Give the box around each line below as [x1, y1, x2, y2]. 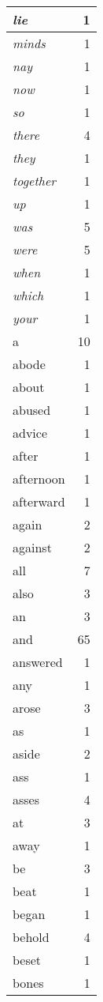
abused [13, 401, 51, 419]
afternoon [13, 469, 65, 488]
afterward [13, 492, 65, 510]
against [13, 538, 52, 556]
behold [13, 928, 50, 946]
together [13, 171, 56, 190]
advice [13, 424, 48, 442]
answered [13, 653, 63, 671]
